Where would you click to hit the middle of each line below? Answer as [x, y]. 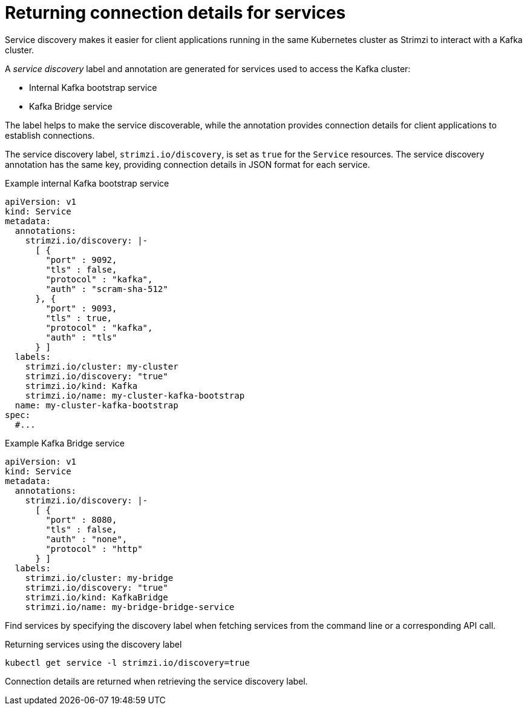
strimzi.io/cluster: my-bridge [99, 578]
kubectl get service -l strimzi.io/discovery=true [127, 662]
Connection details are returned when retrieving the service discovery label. [156, 681]
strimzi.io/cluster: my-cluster [102, 366]
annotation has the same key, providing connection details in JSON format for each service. [188, 164]
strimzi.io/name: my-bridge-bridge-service [130, 607]
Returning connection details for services [175, 13]
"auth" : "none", [87, 539]
